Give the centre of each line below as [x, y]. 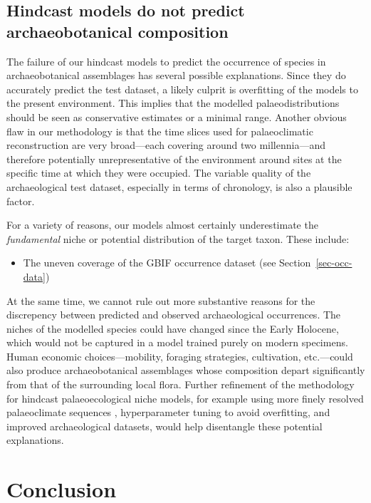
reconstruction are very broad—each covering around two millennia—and [166, 145]
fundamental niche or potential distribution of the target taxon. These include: [178, 238]
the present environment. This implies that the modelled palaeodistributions [173, 103]
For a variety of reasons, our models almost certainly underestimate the [162, 225]
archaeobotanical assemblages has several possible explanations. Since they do [176, 75]
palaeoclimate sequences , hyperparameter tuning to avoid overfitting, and [168, 412]
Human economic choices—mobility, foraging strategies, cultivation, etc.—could [180, 356]
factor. [21, 201]
